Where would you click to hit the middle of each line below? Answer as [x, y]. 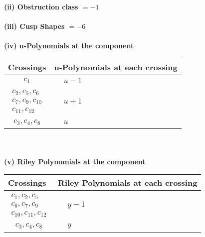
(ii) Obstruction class [41, 6]
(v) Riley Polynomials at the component [75, 161]
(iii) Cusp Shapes [34, 26]
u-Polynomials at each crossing [116, 67]
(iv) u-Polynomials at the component [69, 46]
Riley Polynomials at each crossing [128, 183]
